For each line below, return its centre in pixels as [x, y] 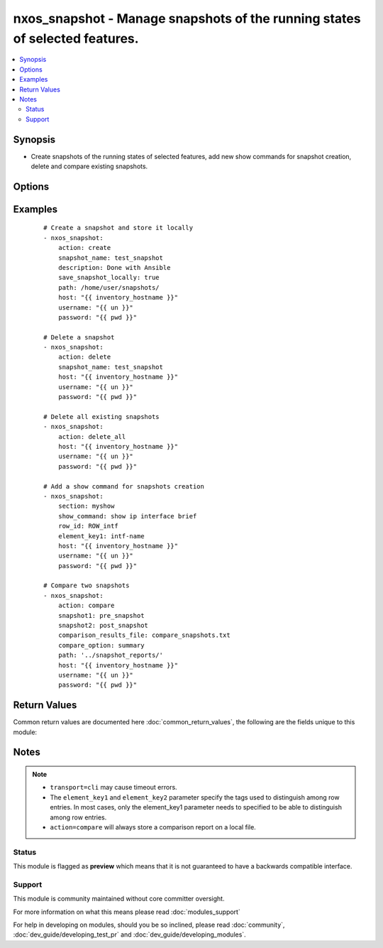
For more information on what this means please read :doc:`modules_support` [127, 912]
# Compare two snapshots [87, 585]
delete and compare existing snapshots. [89, 166]
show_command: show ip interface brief [127, 516]
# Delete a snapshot [79, 337]
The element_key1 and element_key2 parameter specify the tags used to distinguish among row [195, 797]
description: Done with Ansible [114, 267]
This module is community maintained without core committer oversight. [119, 899]
